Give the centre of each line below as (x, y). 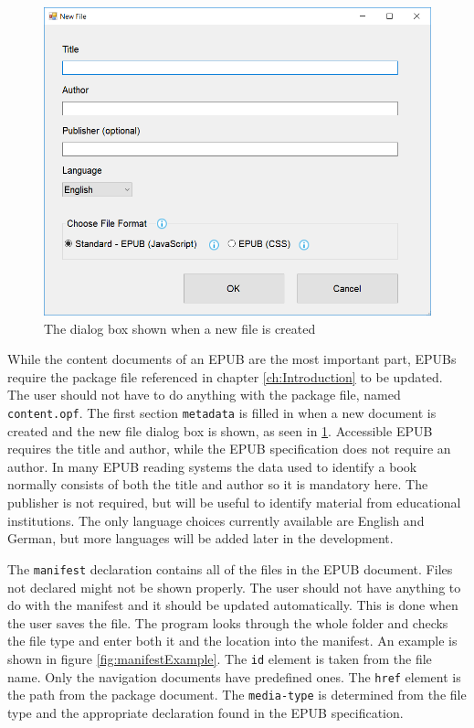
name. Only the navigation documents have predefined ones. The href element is (234, 676)
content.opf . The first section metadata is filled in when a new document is (222, 413)
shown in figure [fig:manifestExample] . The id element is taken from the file (220, 658)
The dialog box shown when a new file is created (180, 328)
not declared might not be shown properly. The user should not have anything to (234, 587)
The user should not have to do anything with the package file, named (204, 395)
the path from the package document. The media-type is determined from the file (237, 695)
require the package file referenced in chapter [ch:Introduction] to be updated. (225, 376)
